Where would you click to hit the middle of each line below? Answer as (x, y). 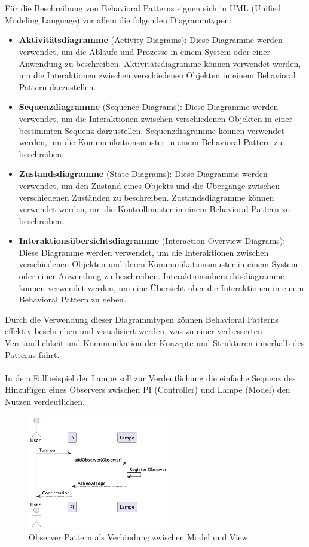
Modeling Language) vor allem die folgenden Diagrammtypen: (118, 19)
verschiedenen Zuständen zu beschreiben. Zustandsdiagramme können (146, 197)
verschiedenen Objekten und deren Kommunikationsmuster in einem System (158, 264)
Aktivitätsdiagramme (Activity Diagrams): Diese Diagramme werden (151, 40)
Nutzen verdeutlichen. (45, 401)
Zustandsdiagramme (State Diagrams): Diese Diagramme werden (143, 174)
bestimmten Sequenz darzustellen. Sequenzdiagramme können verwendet (152, 130)
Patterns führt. (32, 354)
